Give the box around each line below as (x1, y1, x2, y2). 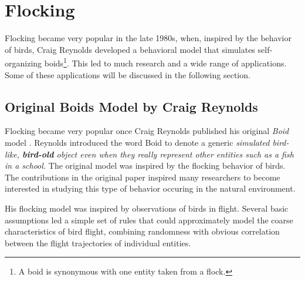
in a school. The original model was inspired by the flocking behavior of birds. (5, 159, 286, 172)
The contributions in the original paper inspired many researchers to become (5, 170, 280, 183)
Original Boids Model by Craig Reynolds (5, 97, 258, 115)
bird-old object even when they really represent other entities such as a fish (22, 148, 294, 160)
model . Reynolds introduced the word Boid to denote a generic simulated (5, 136, 270, 148)
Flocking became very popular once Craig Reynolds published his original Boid (5, 125, 289, 137)
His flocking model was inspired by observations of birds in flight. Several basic (5, 202, 289, 214)
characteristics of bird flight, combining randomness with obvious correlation (5, 225, 280, 237)
